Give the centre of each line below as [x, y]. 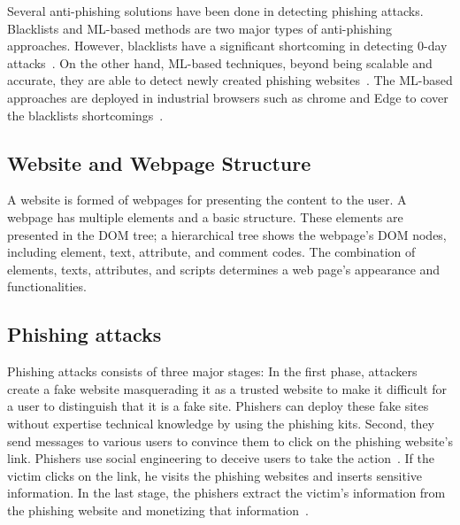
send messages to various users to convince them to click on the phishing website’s [230, 440]
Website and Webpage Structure [159, 162]
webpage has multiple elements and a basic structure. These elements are [205, 216]
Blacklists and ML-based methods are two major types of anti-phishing [199, 28]
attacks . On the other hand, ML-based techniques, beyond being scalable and [220, 62]
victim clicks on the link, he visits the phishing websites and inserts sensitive [215, 475]
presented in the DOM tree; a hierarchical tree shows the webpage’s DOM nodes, [227, 234]
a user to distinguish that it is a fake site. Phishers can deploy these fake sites [218, 406]
